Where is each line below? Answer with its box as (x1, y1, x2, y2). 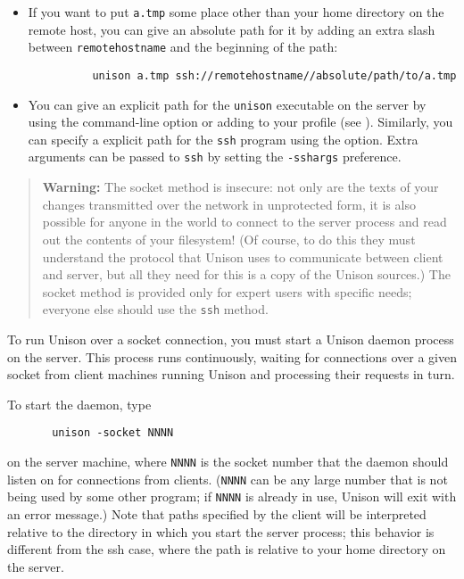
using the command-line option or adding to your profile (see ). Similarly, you (28, 112, 453, 131)
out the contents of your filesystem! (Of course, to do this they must (42, 229, 416, 248)
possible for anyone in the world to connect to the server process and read (42, 212, 447, 231)
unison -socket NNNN (52, 426, 174, 440)
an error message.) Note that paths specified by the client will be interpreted (7, 504, 427, 523)
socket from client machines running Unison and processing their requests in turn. (7, 365, 455, 384)
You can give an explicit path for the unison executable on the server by (28, 95, 427, 113)
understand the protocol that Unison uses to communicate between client (42, 247, 443, 266)
